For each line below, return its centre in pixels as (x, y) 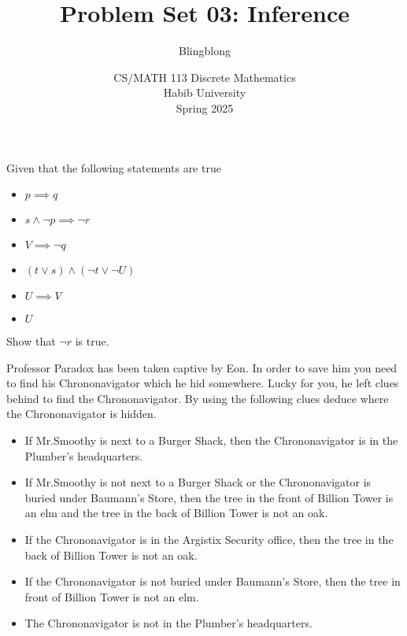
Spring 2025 (205, 107)
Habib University (205, 92)
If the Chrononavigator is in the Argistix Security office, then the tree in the (209, 540)
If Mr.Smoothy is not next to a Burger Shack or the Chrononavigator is (198, 482)
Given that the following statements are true (114, 167)
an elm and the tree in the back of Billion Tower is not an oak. (176, 513)
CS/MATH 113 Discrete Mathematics (205, 77)
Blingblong (205, 51)
